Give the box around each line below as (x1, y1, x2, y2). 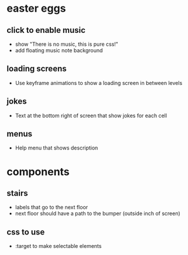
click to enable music (6, 25, 86, 35)
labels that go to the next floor (15, 204, 88, 211)
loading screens (6, 64, 67, 74)
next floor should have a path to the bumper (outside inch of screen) (15, 210, 180, 217)
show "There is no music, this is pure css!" (15, 40, 119, 47)
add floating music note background (15, 47, 103, 54)
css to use (6, 227, 45, 237)
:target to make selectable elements (15, 243, 102, 250)
